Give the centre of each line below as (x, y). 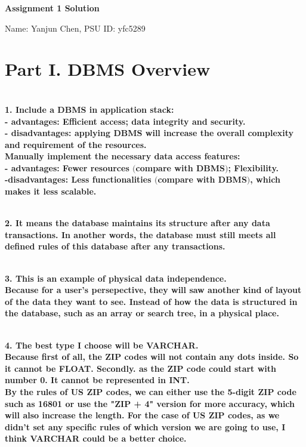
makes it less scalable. (51, 191)
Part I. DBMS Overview (108, 69)
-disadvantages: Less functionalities (78, 179)
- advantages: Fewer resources (67, 167)
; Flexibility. (254, 167)
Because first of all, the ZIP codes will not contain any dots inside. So (152, 357)
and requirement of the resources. (76, 144)
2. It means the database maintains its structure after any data (137, 223)
